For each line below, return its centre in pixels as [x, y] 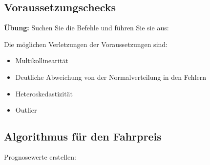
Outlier [26, 110]
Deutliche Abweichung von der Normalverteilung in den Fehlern [111, 77]
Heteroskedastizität [44, 93]
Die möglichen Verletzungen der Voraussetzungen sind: [86, 44]
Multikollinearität [42, 60]
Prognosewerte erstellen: [40, 156]
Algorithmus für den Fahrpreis [83, 136]
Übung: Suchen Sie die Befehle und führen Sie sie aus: [86, 28]
